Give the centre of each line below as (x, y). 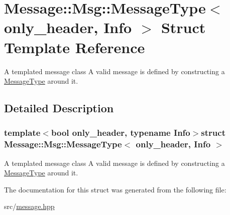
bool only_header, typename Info (121, 133)
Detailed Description (59, 108)
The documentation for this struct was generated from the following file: (115, 189)
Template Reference (75, 47)
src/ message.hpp (29, 206)
